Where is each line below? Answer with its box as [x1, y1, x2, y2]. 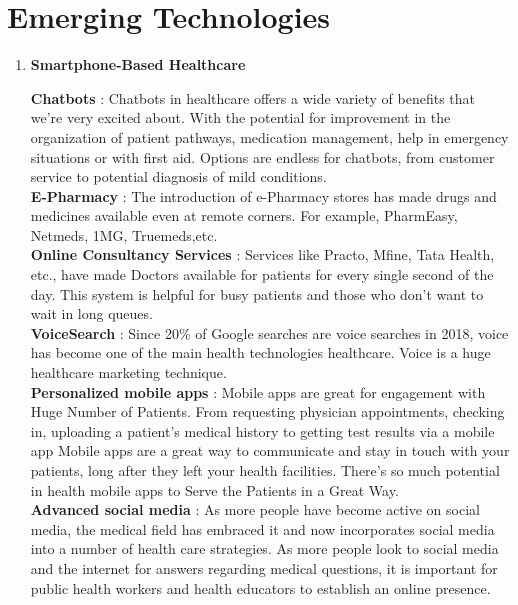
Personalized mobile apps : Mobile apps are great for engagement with [30, 381, 486, 402]
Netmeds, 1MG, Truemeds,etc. [30, 224, 218, 245]
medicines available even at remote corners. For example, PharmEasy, [30, 205, 458, 226]
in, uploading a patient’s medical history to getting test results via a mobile [30, 420, 495, 441]
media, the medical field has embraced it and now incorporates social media [30, 518, 495, 539]
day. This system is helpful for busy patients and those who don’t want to [30, 283, 484, 304]
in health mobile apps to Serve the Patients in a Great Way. [30, 479, 399, 500]
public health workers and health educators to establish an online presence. [30, 577, 491, 598]
